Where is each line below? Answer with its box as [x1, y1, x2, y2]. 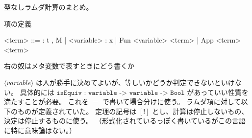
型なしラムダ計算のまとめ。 [4, 2, 93, 12]
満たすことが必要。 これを [4, 96, 89, 107]
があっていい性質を [187, 87, 249, 97]
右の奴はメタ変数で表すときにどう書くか [4, 61, 134, 71]
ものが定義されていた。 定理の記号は [17, 106, 137, 116]
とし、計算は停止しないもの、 [152, 106, 249, 116]
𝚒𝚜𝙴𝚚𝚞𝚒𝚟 [56, 89, 82, 96]
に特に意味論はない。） [4, 125, 76, 135]
